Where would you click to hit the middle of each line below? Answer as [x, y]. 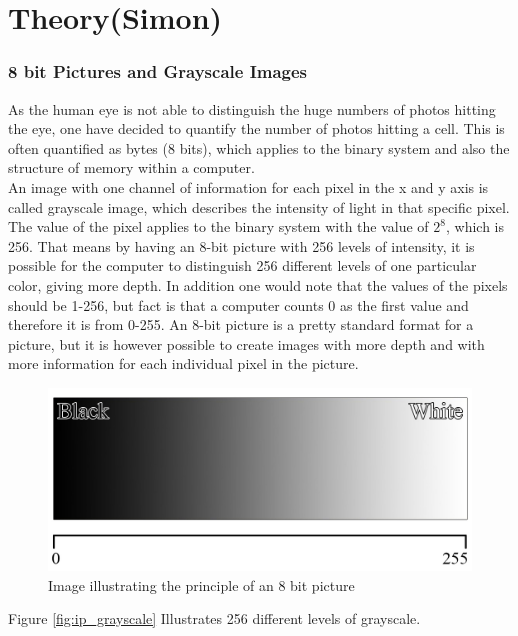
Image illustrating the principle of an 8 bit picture [201, 584]
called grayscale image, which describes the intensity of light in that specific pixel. [259, 206]
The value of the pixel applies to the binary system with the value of [218, 226]
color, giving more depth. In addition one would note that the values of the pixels [258, 284]
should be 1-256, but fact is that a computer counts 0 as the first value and [238, 304]
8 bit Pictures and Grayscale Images [158, 71]
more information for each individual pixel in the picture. [183, 363]
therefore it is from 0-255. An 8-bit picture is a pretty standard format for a [241, 324]
